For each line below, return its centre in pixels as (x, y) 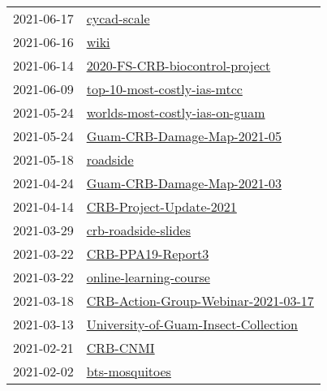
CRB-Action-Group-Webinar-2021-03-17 (200, 301)
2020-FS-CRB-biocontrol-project (179, 65)
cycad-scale (118, 18)
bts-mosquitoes (129, 371)
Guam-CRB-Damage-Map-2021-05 (184, 136)
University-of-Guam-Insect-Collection (192, 324)
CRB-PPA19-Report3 (148, 254)
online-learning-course (148, 277)
